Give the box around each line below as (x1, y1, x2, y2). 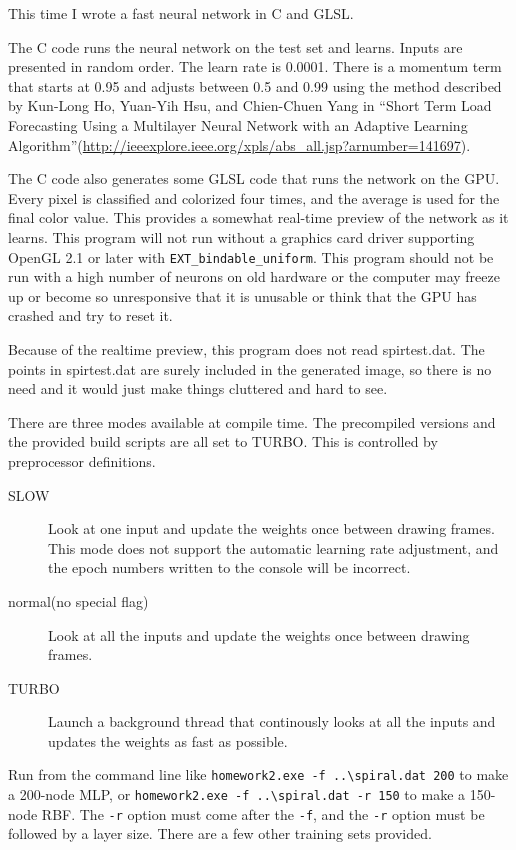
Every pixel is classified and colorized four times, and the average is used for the (8, 187, 500, 208)
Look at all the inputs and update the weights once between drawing (48, 624, 470, 645)
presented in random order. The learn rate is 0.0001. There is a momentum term (8, 56, 502, 77)
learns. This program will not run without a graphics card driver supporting (8, 226, 475, 247)
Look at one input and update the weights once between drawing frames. (48, 518, 495, 539)
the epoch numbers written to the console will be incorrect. (48, 557, 411, 578)
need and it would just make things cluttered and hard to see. (8, 378, 388, 399)
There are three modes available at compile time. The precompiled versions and (8, 411, 496, 432)
